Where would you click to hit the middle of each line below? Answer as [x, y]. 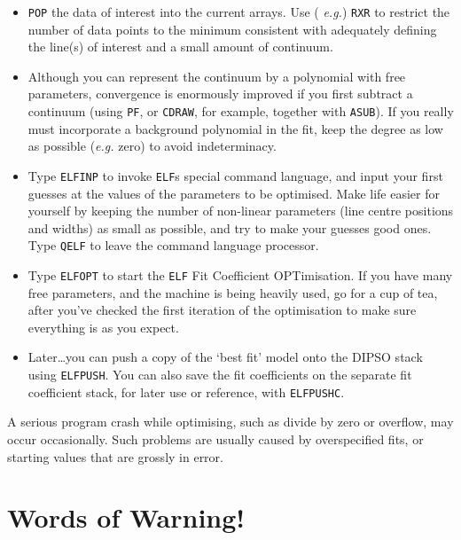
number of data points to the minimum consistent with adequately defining [232, 29]
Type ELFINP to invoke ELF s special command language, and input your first [235, 175]
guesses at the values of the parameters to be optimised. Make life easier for [234, 193]
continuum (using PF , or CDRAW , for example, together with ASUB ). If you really [241, 111]
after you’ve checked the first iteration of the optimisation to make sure [222, 310]
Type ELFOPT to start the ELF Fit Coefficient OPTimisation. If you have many [240, 274]
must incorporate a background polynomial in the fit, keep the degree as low [235, 128]
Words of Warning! [126, 517]
